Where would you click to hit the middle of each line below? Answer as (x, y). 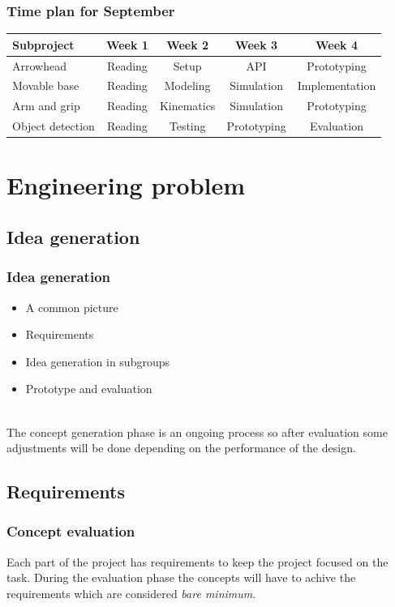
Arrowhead (39, 65)
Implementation (337, 85)
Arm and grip (46, 106)
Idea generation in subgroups (97, 361)
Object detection (54, 126)
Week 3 (257, 44)
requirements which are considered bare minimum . (131, 593)
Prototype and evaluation (89, 389)
